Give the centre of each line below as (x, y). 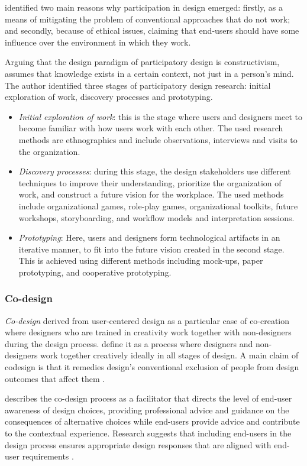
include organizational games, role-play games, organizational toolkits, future (158, 206)
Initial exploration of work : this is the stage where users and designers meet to (160, 116)
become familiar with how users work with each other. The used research (151, 128)
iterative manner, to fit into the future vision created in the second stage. (151, 249)
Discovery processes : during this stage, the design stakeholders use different (155, 171)
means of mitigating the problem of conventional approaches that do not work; (148, 19)
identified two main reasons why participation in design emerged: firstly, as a (144, 7)
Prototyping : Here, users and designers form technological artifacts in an (149, 237)
